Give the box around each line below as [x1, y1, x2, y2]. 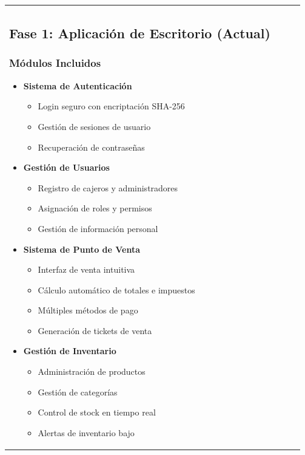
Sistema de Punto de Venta [23, 242, 141, 255]
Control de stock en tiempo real [38, 406, 156, 419]
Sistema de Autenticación [23, 79, 132, 92]
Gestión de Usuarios [23, 161, 110, 174]
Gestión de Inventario [23, 344, 116, 357]
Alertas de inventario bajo [38, 426, 135, 439]
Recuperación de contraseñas [38, 140, 145, 153]
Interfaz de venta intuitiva [38, 263, 135, 276]
